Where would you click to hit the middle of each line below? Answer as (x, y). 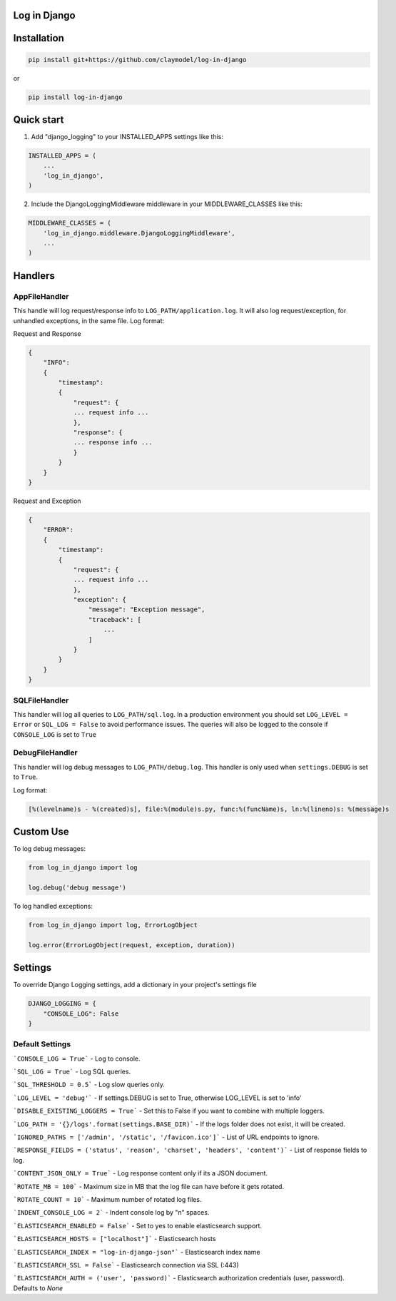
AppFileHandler (41, 296)
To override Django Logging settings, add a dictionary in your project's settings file (135, 985)
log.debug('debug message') (77, 887)
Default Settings (42, 1044)
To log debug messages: (49, 849)
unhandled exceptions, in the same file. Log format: (88, 320)
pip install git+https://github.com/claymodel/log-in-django (137, 60)
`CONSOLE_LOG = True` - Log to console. (77, 1058)
